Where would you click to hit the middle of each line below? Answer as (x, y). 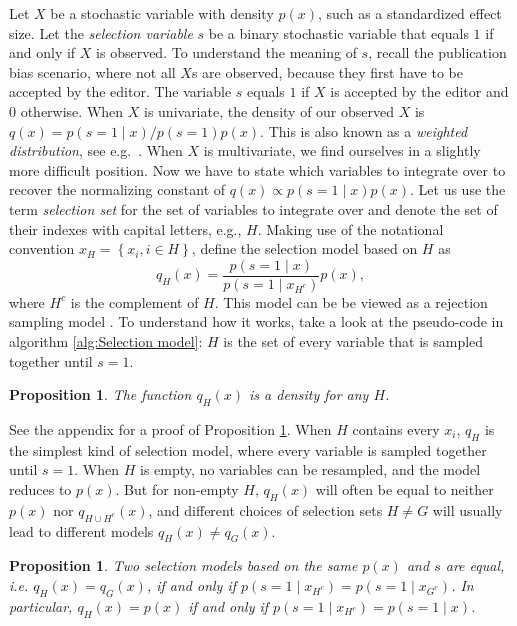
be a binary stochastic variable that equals (338, 32)
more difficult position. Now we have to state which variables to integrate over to (257, 169)
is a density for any (309, 394)
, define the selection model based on (304, 248)
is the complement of (134, 301)
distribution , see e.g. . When (96, 150)
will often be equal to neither (404, 488)
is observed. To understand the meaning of (226, 52)
